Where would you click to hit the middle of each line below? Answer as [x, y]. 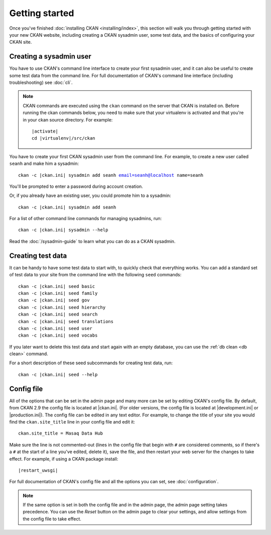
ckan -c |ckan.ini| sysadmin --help [63, 230]
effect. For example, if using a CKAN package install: [64, 459]
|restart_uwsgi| [38, 470]
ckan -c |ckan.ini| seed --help [58, 374]
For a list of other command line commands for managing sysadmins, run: [86, 219]
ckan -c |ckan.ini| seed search [58, 314]
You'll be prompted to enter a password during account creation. [76, 186]
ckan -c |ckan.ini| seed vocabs [58, 336]
